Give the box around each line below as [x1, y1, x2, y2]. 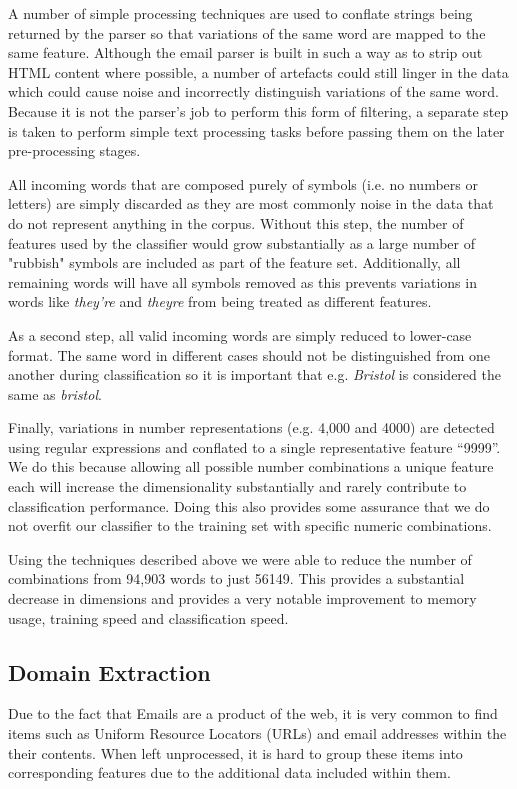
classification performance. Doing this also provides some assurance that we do [8, 495, 490, 516]
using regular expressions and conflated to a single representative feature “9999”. [8, 436, 501, 457]
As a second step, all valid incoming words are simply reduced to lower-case [8, 324, 472, 345]
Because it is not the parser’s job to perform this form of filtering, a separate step [8, 100, 509, 121]
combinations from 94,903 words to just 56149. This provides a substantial [8, 568, 465, 589]
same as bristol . [8, 383, 102, 404]
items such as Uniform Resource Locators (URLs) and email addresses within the [8, 723, 507, 744]
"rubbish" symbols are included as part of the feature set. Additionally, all [8, 252, 461, 273]
